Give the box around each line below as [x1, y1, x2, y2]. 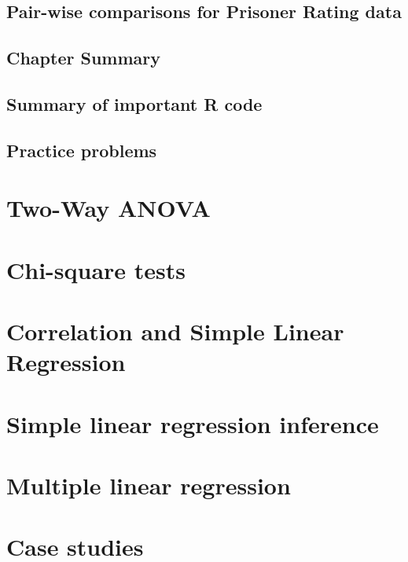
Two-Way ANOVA [6, 192, 211, 224]
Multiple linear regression [6, 469, 291, 501]
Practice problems [6, 138, 157, 162]
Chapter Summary [6, 46, 160, 70]
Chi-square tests [6, 253, 186, 285]
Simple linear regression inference [6, 407, 379, 439]
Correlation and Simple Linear [6, 315, 344, 347]
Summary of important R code [6, 91, 263, 116]
